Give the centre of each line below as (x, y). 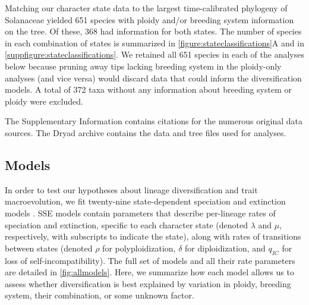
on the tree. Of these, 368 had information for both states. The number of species (153, 31)
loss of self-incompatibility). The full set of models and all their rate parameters (150, 260)
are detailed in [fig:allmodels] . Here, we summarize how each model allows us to (149, 272)
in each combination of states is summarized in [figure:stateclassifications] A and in (154, 43)
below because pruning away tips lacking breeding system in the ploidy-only (143, 66)
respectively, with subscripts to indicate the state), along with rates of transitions (153, 236)
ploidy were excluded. (44, 101)
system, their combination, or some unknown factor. (100, 295)
